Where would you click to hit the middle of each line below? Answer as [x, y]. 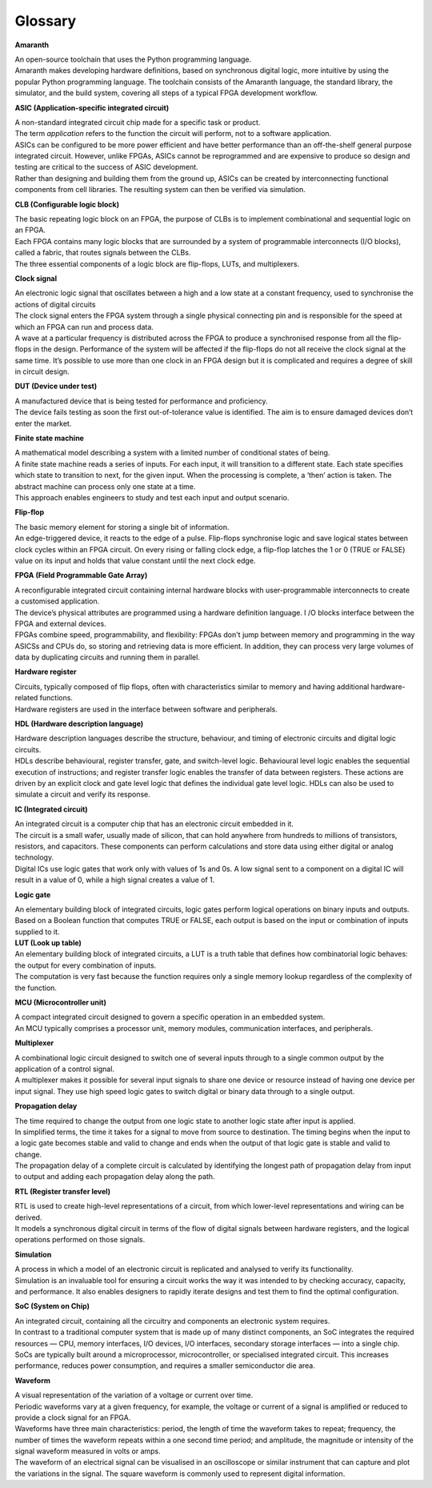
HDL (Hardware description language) [79, 724]
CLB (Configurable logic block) [67, 204]
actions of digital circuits [55, 304]
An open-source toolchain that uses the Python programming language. [133, 59]
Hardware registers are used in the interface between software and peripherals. [146, 709]
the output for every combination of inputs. [86, 965]
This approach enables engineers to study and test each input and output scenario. [152, 497]
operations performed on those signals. [80, 1240]
